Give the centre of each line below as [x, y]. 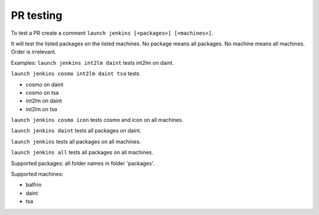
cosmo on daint [45, 84]
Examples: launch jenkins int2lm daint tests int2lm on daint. [92, 62]
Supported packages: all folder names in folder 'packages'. [83, 163]
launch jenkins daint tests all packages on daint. [76, 131]
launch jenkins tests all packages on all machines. [76, 141]
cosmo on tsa [42, 92]
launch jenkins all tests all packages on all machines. [82, 153]
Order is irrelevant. [34, 52]
